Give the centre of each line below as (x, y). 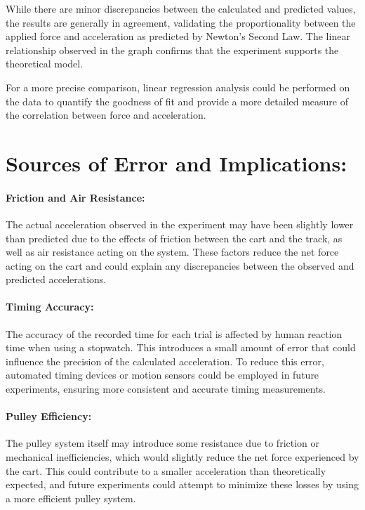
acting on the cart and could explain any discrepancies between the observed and (180, 265)
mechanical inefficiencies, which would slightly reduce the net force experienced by (182, 457)
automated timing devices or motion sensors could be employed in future (162, 375)
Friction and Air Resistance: (75, 197)
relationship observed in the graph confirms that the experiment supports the (172, 50)
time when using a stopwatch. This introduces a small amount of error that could (181, 347)
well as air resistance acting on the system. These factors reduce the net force (172, 252)
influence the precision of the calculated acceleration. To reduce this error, (165, 361)
